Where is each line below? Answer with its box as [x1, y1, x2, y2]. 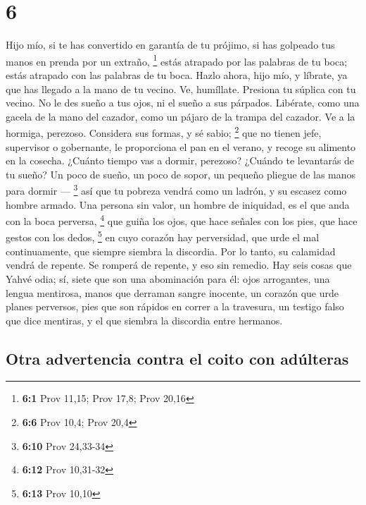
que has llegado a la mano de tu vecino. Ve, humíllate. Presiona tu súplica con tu [6, 81, 356, 96]
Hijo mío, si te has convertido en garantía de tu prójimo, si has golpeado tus [6, 37, 335, 52]
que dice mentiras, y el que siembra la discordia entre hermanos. [6, 312, 283, 327]
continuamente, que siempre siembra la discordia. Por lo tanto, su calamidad [6, 243, 336, 258]
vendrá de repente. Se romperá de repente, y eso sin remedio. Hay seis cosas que [6, 257, 352, 272]
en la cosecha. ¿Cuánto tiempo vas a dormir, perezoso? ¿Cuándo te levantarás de [6, 153, 355, 168]
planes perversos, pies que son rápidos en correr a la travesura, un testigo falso [6, 299, 344, 314]
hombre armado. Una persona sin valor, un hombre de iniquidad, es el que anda [6, 197, 350, 212]
